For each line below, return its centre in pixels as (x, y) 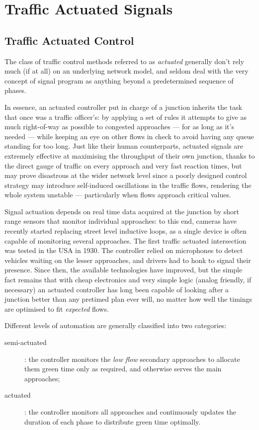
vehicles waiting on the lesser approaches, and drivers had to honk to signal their (128, 260)
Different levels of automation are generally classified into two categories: (116, 325)
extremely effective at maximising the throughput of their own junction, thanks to (130, 155)
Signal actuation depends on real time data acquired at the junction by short (122, 211)
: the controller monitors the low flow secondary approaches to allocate (132, 359)
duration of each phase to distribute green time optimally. (113, 421)
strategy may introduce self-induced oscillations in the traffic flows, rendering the (128, 185)
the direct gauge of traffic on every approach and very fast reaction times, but (123, 165)
